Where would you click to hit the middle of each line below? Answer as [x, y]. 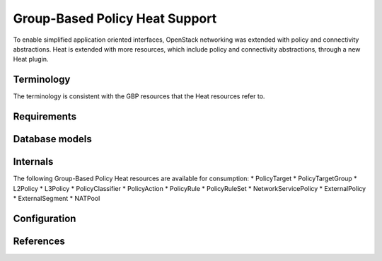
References [39, 241]
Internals [33, 162]
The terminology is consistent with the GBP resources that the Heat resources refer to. [139, 96]
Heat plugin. [31, 59]
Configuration [45, 218]
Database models [52, 139]
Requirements [45, 117]
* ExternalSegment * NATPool [57, 198]
